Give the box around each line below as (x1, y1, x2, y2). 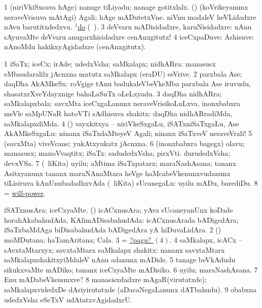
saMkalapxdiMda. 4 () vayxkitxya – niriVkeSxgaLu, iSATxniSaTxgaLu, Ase (4, 118, 239, 128)
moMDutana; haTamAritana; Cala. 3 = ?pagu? (4, 234, 152, 245)
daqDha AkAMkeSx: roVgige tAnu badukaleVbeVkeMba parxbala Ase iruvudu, (4, 78, 251, 89)
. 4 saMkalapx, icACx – (169, 234, 243, 245)
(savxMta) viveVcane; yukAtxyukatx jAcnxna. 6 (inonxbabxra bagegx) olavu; (4, 138, 245, 148)
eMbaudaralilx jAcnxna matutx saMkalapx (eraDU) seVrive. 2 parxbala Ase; (4, 68, 242, 79)
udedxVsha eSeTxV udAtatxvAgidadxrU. (4, 294, 132, 304)
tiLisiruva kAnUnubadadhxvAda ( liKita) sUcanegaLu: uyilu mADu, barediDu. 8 (4, 178, 258, 188)
